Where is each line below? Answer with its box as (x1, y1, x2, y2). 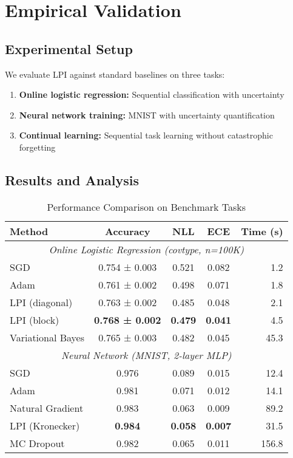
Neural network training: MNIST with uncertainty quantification (19, 108, 275, 121)
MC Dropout (10, 436, 65, 450)
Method (10, 224, 49, 238)
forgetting (19, 140, 56, 153)
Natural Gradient (10, 400, 84, 415)
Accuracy (105, 224, 150, 238)
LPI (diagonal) (10, 295, 73, 309)
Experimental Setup (5, 39, 133, 58)
